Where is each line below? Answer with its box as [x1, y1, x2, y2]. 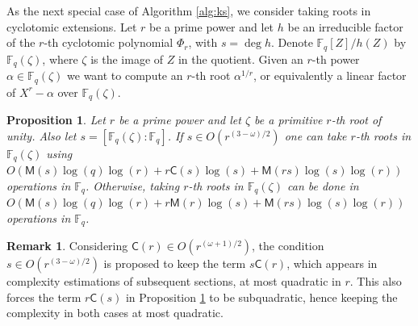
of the [6, 34, 36, 51]
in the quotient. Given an [178, 50, 303, 67]
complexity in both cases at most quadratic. [6, 304, 224, 321]
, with [188, 34, 218, 51]
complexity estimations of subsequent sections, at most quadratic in [6, 273, 341, 290]
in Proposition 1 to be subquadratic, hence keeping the [125, 288, 398, 305]
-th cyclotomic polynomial [44, 34, 173, 51]
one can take [284, 127, 347, 144]
